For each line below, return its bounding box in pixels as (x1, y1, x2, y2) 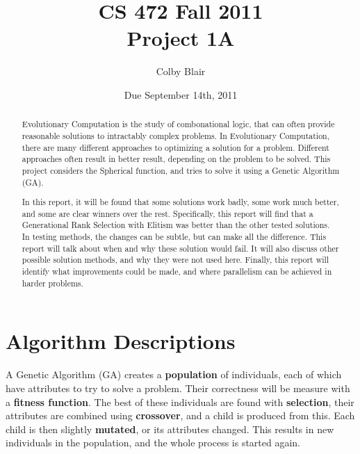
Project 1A (126, 24, 235, 52)
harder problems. (22, 277, 83, 289)
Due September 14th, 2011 (124, 87, 238, 102)
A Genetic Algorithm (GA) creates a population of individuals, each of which (6, 367, 342, 382)
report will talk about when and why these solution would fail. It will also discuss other (22, 242, 339, 254)
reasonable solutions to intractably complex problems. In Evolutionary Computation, (22, 129, 330, 141)
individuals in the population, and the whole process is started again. (6, 435, 301, 450)
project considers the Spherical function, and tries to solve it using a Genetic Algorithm (22, 164, 340, 176)
